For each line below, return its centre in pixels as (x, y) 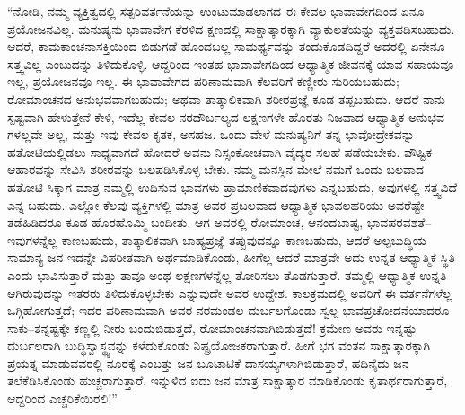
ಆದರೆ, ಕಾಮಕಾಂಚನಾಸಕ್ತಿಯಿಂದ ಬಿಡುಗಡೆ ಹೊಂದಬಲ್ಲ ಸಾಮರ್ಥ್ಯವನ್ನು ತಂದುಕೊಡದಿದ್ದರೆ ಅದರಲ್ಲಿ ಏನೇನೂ (226, 46)
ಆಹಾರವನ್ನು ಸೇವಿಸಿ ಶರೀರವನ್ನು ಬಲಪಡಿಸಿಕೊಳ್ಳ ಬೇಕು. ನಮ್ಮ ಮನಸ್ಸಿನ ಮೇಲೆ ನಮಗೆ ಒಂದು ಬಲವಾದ (216, 169)
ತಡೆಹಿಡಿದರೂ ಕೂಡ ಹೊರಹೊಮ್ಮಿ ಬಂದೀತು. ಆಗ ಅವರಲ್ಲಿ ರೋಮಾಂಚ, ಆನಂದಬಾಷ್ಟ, (185, 222)
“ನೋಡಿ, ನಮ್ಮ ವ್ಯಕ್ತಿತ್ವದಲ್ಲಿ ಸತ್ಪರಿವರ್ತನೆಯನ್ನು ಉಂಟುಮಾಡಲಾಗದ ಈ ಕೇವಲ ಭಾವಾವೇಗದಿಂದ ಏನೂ (216, 11)
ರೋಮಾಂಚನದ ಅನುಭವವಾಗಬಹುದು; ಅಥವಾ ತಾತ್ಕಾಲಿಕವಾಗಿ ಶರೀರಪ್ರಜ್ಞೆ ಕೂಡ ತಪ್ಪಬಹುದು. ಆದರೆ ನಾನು (226, 98)
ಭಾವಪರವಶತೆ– (399, 222)
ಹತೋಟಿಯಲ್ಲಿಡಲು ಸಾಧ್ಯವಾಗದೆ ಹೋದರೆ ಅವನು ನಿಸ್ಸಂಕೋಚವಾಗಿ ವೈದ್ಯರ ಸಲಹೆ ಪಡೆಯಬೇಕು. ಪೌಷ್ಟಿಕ (219, 151)
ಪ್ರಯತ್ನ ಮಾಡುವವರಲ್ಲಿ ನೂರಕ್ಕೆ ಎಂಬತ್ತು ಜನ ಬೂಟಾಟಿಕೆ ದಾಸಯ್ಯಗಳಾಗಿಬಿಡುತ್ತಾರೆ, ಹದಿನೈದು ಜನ (208, 362)
